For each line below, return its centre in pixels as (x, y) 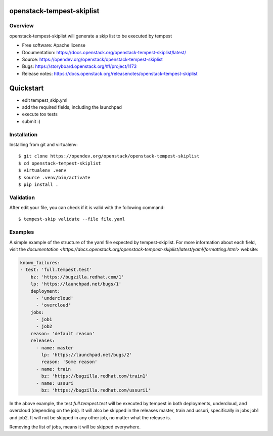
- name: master (55, 348)
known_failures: (40, 263)
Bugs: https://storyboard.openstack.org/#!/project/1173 (79, 66)
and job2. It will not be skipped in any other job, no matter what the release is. (90, 417)
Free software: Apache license (54, 45)
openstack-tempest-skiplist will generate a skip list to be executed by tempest (90, 36)
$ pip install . (38, 184)
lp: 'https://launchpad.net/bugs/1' (76, 284)
